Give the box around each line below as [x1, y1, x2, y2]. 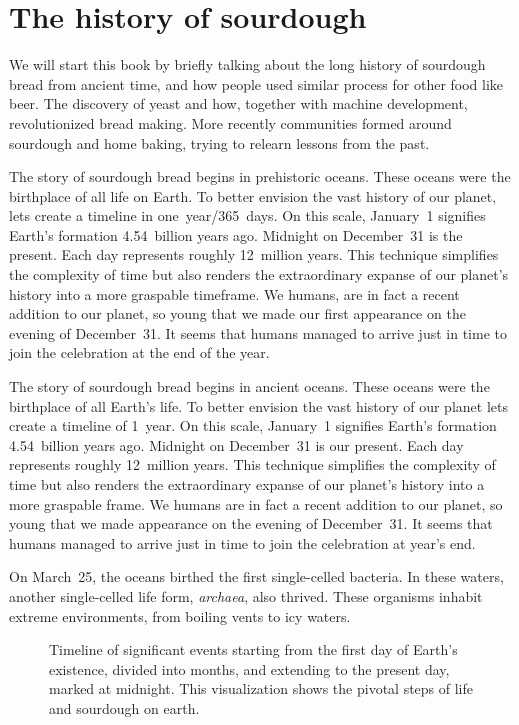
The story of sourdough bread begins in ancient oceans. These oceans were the [9, 376, 490, 397]
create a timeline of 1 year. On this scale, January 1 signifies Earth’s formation [9, 415, 497, 436]
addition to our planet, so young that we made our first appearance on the [9, 303, 466, 324]
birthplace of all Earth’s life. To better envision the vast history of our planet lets [9, 395, 508, 416]
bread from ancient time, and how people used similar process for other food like [9, 73, 504, 94]
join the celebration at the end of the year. [9, 342, 270, 363]
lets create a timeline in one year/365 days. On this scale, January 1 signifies [9, 205, 486, 226]
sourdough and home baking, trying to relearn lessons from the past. [9, 132, 430, 153]
